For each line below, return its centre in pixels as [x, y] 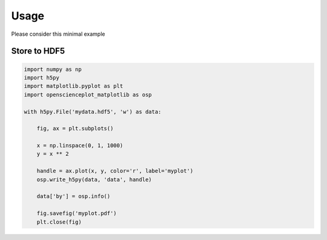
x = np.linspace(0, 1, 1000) [80, 146]
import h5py [42, 78]
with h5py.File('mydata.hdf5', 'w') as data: [93, 112]
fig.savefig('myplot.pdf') [77, 213]
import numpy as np [53, 69]
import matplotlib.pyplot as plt [74, 86]
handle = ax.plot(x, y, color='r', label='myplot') [115, 171]
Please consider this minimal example [58, 34]
